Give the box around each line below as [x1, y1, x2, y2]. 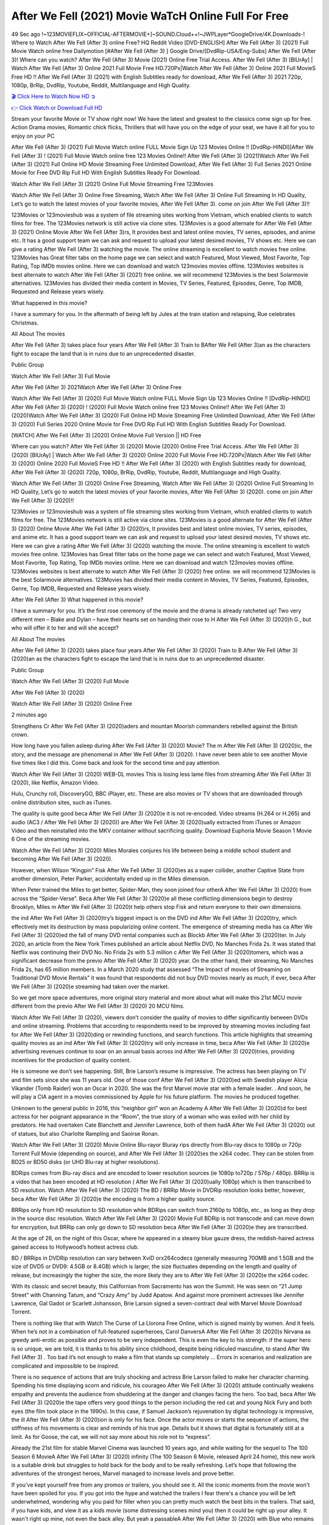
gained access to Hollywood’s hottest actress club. [11, 1243, 140, 1250]
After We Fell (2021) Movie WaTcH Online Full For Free [11, 9, 289, 23]
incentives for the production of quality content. [11, 1056, 131, 1064]
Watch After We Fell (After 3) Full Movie [11, 372, 111, 379]
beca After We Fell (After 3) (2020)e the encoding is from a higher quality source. [11, 1195, 216, 1202]
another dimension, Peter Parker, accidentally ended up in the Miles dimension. [11, 875, 210, 882]
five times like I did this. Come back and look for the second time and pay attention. [11, 759, 221, 767]
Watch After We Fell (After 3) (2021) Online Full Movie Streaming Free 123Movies [11, 180, 214, 187]
